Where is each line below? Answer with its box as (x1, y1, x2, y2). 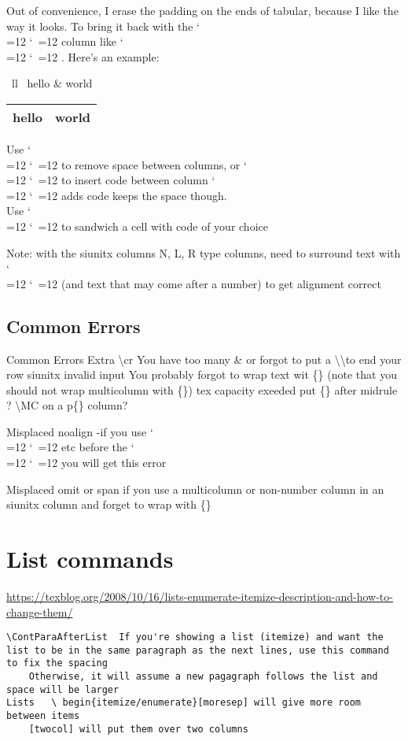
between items (6, 710, 80, 722)
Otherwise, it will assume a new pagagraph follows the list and (28, 671, 378, 683)
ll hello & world (11, 75, 93, 91)
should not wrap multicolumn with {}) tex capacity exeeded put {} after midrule (6, 381, 398, 398)
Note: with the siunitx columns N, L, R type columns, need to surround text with (6, 244, 401, 261)
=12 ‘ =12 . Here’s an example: (6, 48, 160, 65)
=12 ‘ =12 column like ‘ (6, 33, 123, 50)
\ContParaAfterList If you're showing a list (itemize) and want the (6, 632, 384, 643)
